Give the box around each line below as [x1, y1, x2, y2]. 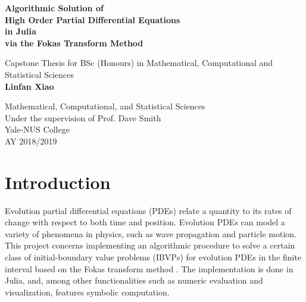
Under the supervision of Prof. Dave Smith [5, 111, 161, 124]
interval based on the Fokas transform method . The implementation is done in [5, 262, 293, 275]
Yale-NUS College [5, 123, 70, 136]
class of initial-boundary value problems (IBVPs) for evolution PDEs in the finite [5, 251, 302, 263]
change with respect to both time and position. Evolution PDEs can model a [5, 216, 285, 228]
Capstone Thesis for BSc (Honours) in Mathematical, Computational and [5, 56, 273, 69]
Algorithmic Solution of [5, 2, 104, 14]
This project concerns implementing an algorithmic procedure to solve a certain [5, 239, 295, 251]
